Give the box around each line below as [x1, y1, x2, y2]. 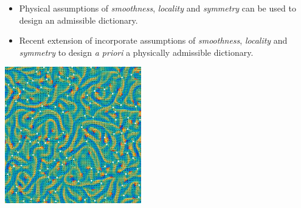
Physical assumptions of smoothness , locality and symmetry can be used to [19, 2, 296, 14]
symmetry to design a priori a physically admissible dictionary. [19, 45, 254, 58]
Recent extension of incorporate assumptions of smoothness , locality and [19, 34, 288, 47]
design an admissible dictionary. [19, 13, 138, 26]
